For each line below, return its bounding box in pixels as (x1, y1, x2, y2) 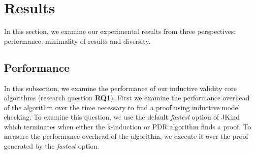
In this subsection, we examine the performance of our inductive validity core (4, 83, 237, 93)
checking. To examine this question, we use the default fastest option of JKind (4, 112, 240, 122)
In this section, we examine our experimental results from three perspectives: (4, 26, 236, 36)
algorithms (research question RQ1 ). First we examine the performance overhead (4, 92, 250, 103)
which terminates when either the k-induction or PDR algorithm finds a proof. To (4, 121, 251, 131)
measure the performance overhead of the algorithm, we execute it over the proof (4, 131, 249, 141)
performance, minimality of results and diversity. (4, 35, 151, 46)
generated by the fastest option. (4, 141, 99, 151)
